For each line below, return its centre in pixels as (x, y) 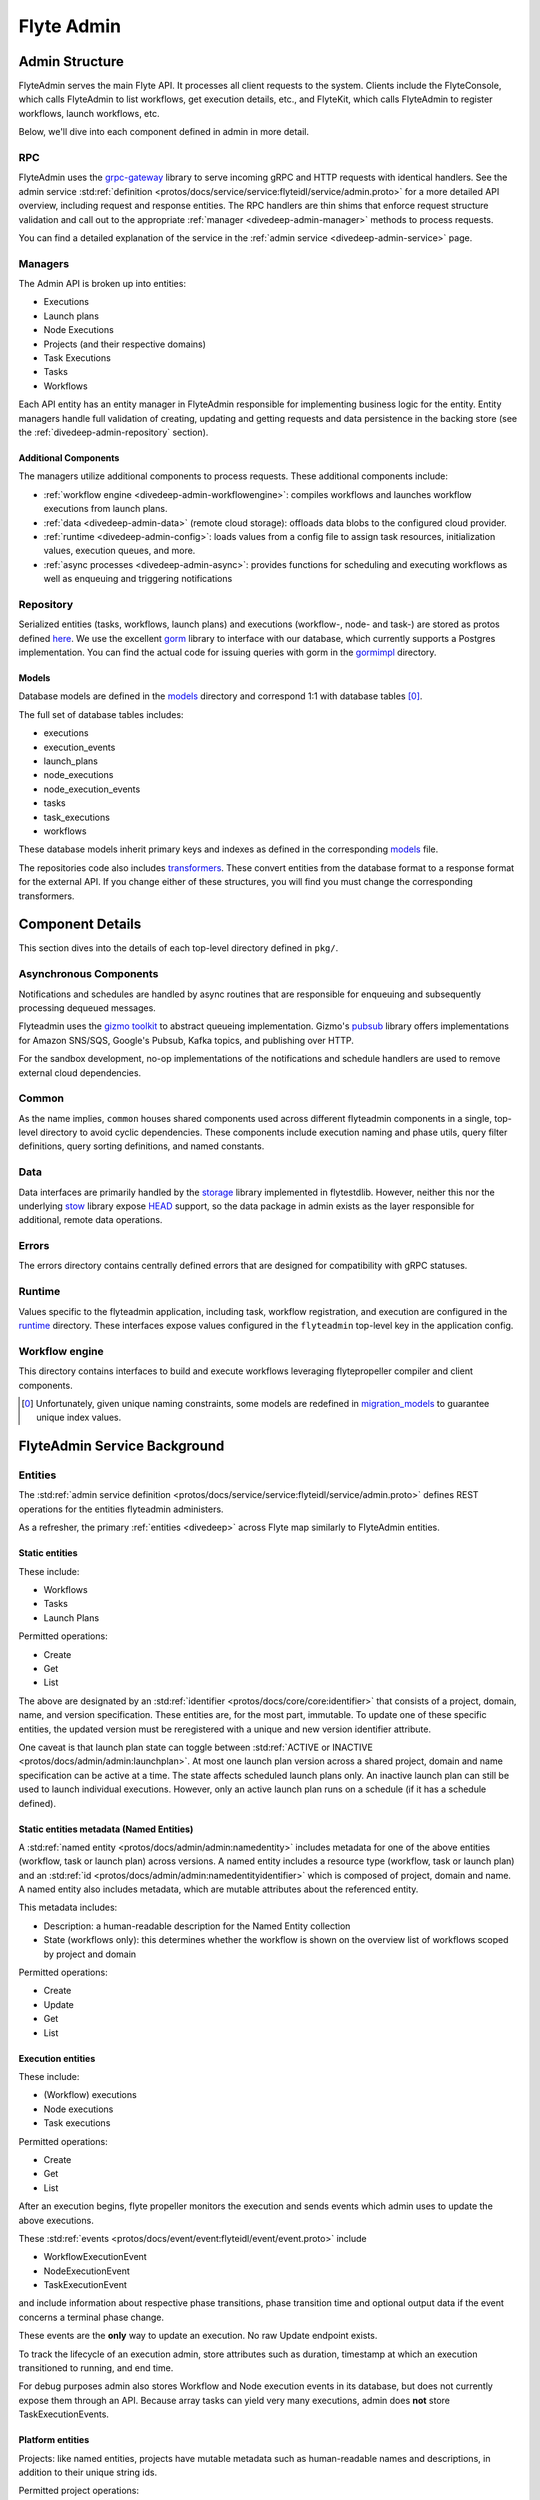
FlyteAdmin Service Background (121, 1446)
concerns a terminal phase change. (91, 2317)
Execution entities (57, 2058)
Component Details (80, 924)
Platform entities (54, 2440)
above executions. (56, 2220)
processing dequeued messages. (87, 1007)
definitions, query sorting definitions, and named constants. (141, 1146)
